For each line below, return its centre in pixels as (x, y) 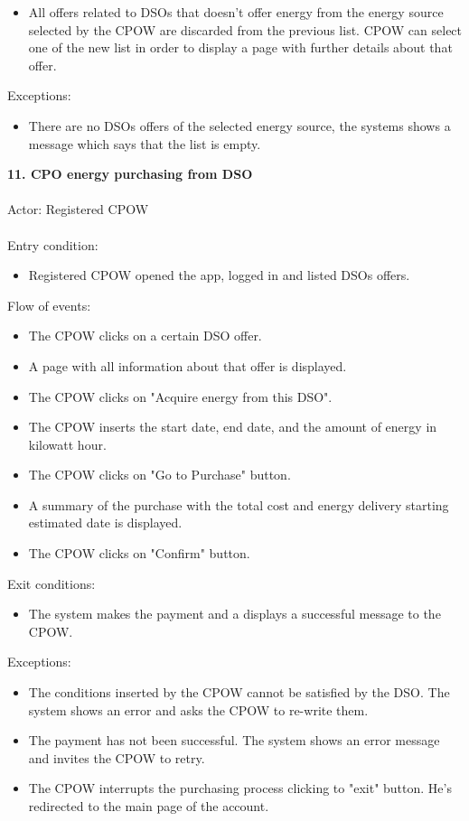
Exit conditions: (52, 583)
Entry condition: (53, 244)
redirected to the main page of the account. (149, 806)
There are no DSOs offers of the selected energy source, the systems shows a (239, 125)
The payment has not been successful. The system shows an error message (234, 740)
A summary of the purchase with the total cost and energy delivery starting (239, 504)
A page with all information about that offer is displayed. (188, 365)
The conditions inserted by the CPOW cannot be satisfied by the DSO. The (239, 692)
